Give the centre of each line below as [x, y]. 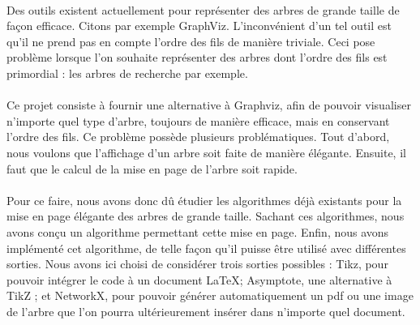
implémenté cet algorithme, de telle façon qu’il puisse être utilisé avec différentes [206, 248]
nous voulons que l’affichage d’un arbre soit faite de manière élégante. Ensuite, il [206, 152]
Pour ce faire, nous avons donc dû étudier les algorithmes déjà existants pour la [204, 200]
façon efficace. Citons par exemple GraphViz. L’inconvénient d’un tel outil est [199, 26]
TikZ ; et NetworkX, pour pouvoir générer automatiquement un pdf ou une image [210, 295]
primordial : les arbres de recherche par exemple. [127, 73]
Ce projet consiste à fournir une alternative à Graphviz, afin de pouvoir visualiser [209, 105]
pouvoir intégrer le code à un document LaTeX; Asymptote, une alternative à [199, 279]
